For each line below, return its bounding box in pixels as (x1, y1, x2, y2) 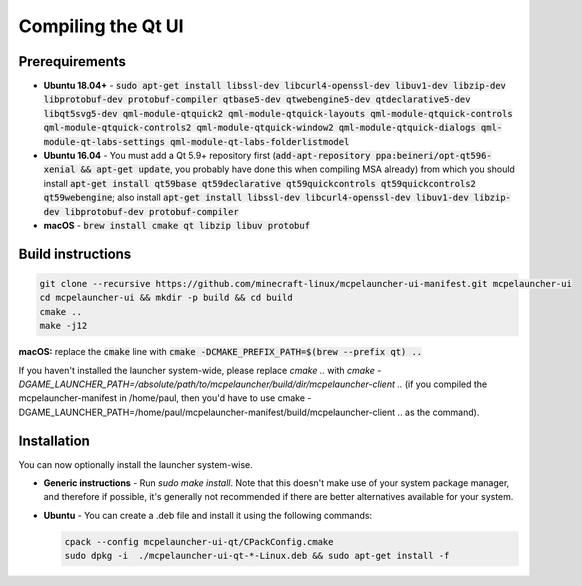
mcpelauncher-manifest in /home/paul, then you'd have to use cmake (18, 392, 305, 404)
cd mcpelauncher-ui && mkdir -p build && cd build (39, 292, 294, 304)
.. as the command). (397, 406, 480, 418)
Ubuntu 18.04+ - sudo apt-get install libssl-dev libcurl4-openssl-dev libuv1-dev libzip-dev (43, 80, 507, 92)
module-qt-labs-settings (43, 136, 165, 147)
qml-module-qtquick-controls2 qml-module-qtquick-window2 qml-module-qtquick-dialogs (43, 122, 477, 134)
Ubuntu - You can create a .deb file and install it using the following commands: (43, 509, 373, 521)
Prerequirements (18, 53, 127, 70)
